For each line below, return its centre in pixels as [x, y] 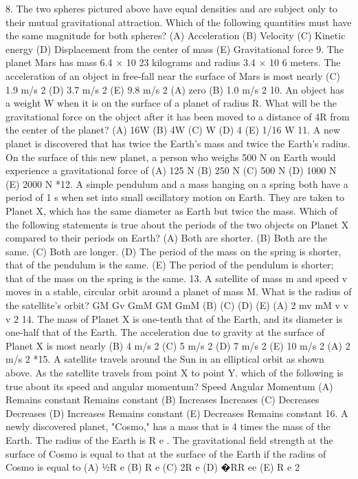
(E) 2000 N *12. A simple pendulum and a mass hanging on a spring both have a [177, 183]
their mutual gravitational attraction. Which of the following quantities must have [179, 22]
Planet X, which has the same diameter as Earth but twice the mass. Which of [172, 210]
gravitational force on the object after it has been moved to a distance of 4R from [178, 116]
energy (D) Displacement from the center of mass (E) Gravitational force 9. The [175, 49]
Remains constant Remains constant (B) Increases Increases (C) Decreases [163, 400]
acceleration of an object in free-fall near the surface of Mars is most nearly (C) [173, 75]
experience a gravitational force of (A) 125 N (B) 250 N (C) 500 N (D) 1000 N [171, 170]
